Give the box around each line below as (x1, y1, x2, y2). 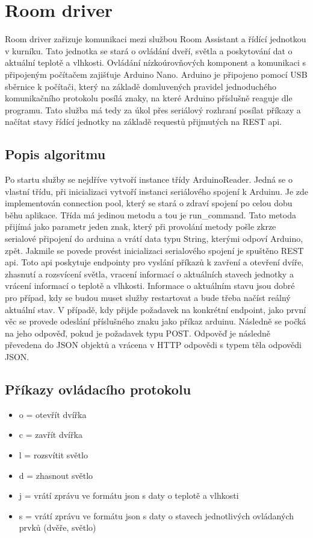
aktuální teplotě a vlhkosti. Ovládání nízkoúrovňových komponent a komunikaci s (5, 56, 306, 69)
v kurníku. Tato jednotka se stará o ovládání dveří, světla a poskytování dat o (5, 44, 293, 57)
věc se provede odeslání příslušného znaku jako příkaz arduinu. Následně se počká (5, 315, 306, 328)
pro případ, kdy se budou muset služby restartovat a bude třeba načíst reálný (5, 291, 291, 304)
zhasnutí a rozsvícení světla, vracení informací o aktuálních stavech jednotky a (5, 267, 294, 280)
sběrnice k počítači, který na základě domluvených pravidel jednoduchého (5, 80, 276, 92)
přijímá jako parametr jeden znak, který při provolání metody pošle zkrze (5, 220, 276, 233)
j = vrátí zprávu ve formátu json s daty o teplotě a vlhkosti (19, 489, 239, 502)
